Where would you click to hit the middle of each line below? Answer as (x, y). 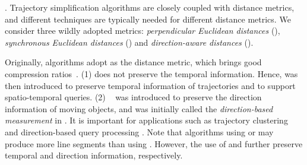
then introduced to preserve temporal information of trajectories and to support (150, 85)
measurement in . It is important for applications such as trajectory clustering (146, 120)
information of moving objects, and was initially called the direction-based (139, 108)
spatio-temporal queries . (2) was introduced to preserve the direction (133, 97)
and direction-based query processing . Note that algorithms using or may (139, 131)
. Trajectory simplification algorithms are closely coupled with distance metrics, (150, 7)
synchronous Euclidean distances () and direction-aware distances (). (129, 42)
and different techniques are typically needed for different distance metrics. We (148, 19)
